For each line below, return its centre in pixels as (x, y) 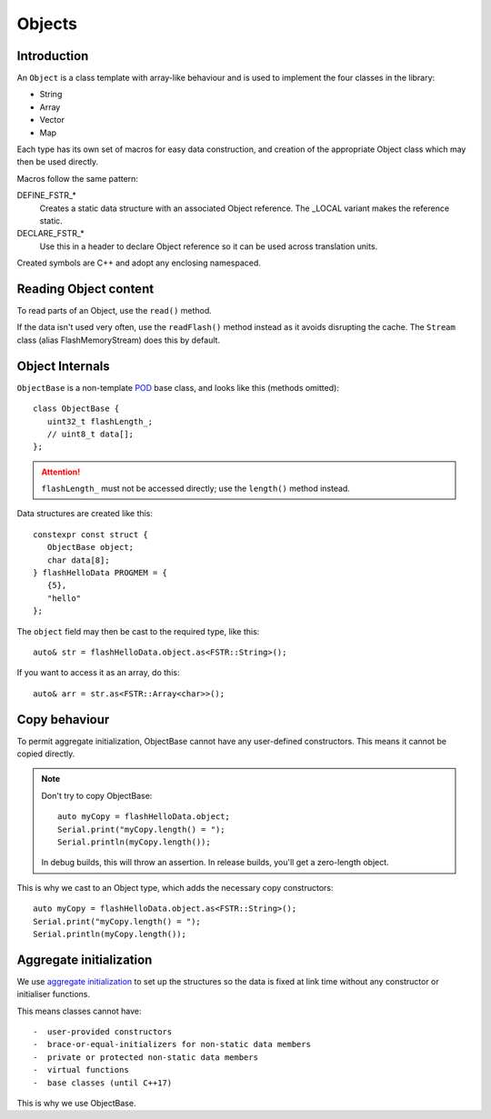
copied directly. (46, 754)
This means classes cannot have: (79, 1011)
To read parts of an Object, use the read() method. (115, 311)
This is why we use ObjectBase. (76, 1103)
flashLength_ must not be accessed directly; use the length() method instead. (195, 489)
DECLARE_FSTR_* (51, 234)
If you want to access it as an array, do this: (98, 673)
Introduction (53, 56)
